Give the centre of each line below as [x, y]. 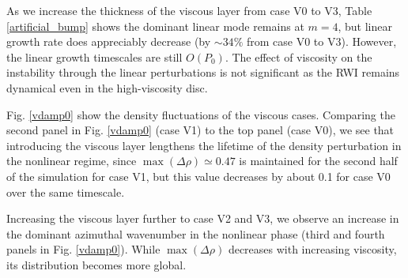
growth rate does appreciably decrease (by [109, 41]
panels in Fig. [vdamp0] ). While [83, 249]
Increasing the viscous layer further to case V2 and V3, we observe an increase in [203, 218]
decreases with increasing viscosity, [312, 249]
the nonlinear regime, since [72, 161]
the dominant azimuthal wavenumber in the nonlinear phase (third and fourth [196, 233]
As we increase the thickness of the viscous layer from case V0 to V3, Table [189, 10]
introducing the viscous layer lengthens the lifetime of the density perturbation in [204, 145]
